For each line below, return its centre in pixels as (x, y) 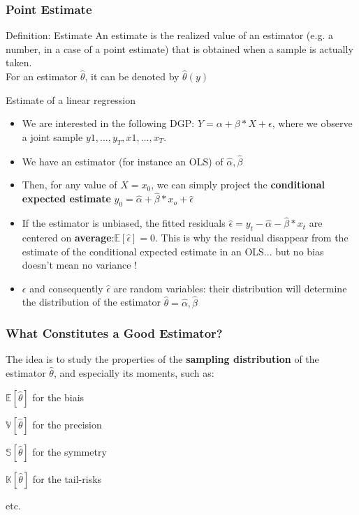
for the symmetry (69, 451)
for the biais (58, 397)
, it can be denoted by (132, 76)
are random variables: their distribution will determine (230, 288)
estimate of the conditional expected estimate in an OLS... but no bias (173, 251)
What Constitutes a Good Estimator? (114, 333)
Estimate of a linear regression (71, 99)
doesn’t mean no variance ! (80, 265)
